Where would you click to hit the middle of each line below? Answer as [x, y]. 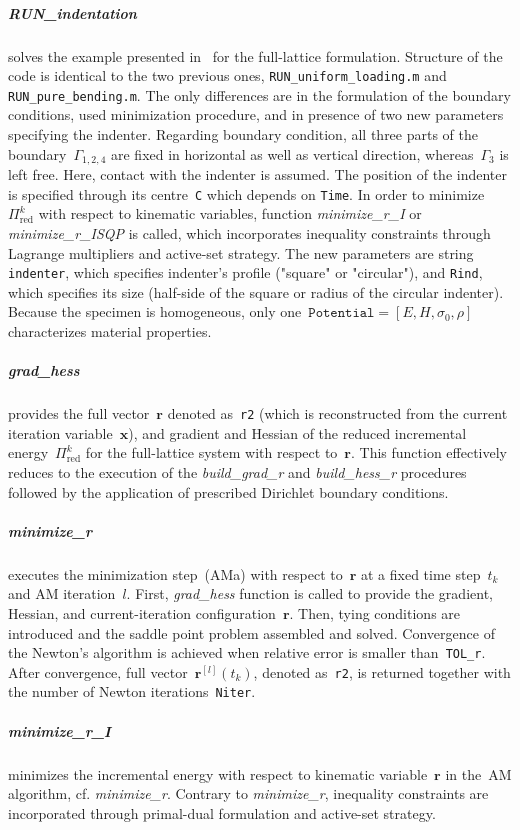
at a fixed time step [420, 573]
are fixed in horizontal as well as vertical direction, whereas [292, 153]
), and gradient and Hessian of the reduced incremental [297, 432]
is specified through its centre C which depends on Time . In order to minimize [246, 193]
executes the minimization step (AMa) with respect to [175, 573]
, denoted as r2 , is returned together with [382, 671]
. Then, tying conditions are [375, 612]
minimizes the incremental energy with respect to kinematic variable [218, 773]
